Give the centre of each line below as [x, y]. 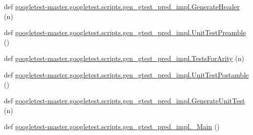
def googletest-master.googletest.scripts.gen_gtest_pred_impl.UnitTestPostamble [126, 74]
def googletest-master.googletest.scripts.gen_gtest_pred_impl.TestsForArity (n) [124, 58]
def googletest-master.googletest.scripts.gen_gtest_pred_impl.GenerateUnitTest [125, 101]
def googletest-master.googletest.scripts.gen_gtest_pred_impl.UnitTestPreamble [125, 32]
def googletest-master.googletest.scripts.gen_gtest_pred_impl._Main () [112, 126]
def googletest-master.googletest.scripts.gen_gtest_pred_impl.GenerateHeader [122, 6]
